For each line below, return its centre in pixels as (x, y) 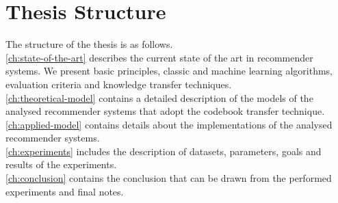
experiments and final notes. (65, 191)
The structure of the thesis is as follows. (89, 44)
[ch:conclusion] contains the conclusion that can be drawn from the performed (169, 178)
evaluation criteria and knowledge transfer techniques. (119, 84)
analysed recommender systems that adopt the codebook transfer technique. (165, 111)
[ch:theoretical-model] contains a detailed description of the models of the (159, 97)
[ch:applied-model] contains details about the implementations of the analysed (169, 124)
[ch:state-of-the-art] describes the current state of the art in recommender (159, 57)
